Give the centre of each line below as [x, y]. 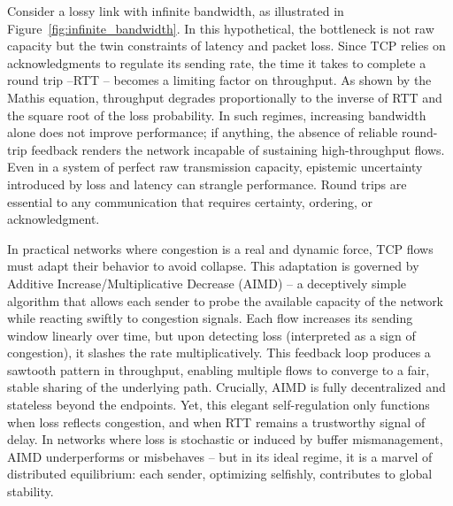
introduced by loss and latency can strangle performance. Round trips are [207, 184]
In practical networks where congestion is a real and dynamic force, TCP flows [220, 248]
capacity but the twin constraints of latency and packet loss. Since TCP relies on [226, 46]
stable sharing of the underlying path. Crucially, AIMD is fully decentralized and [226, 387]
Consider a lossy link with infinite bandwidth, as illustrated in [176, 11]
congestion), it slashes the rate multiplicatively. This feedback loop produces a [219, 353]
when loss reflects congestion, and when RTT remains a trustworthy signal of [216, 422]
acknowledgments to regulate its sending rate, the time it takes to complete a [217, 62]
